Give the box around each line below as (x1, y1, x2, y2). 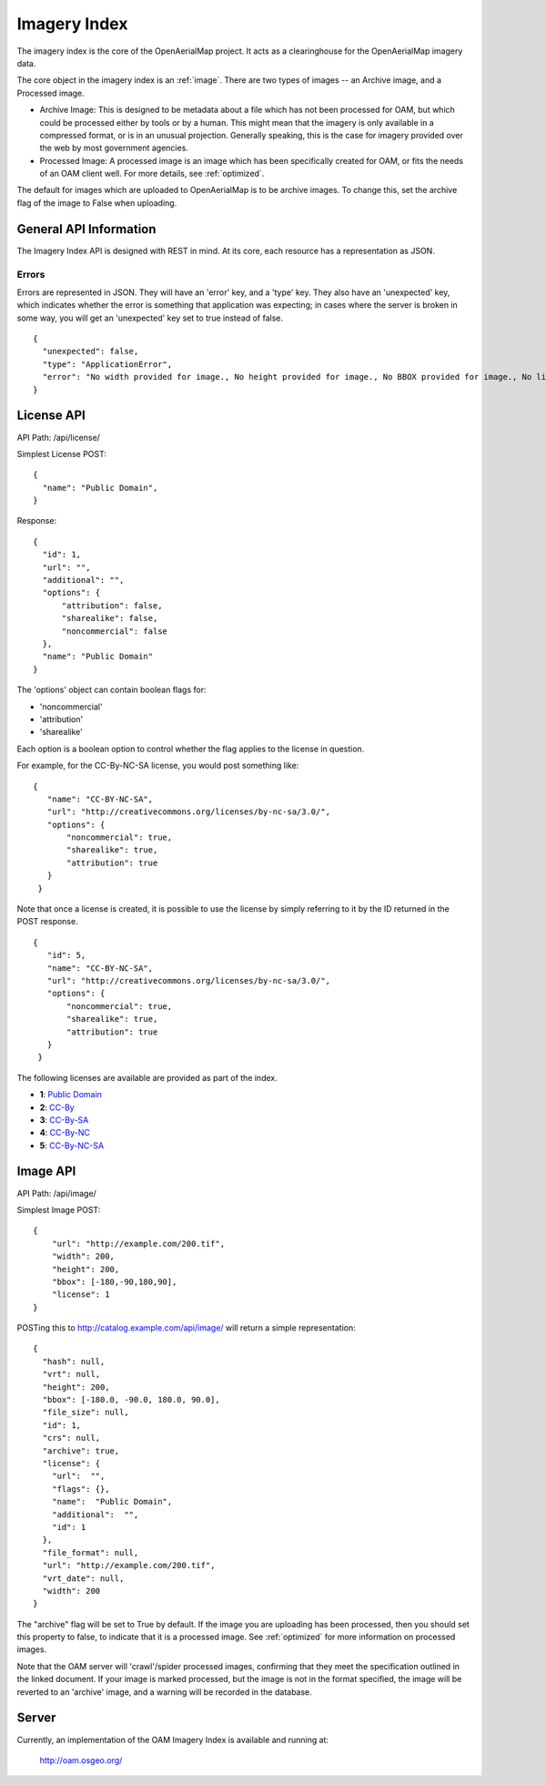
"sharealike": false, (61, 613, 158, 624)
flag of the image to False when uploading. (16, 197, 177, 209)
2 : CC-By (39, 1102, 75, 1113)
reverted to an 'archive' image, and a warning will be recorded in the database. (16, 1686, 313, 1698)
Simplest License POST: (16, 448, 106, 459)
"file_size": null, (42, 1407, 129, 1418)
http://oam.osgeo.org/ (39, 1754, 123, 1766)
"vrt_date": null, (42, 1573, 125, 1584)
